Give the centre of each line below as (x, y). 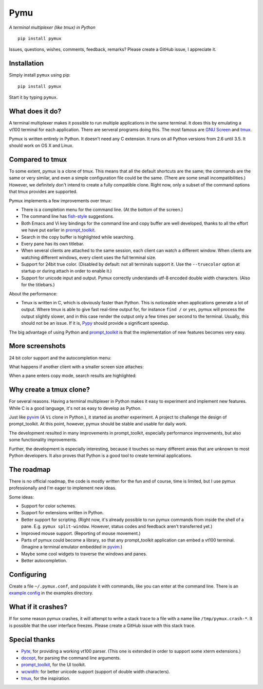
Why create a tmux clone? (49, 390)
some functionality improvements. (43, 440)
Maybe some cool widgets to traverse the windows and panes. (84, 554)
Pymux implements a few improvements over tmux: (60, 201)
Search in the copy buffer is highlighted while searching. (78, 237)
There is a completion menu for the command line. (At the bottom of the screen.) (102, 209)
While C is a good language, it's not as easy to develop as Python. (75, 408)
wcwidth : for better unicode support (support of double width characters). (96, 671)
